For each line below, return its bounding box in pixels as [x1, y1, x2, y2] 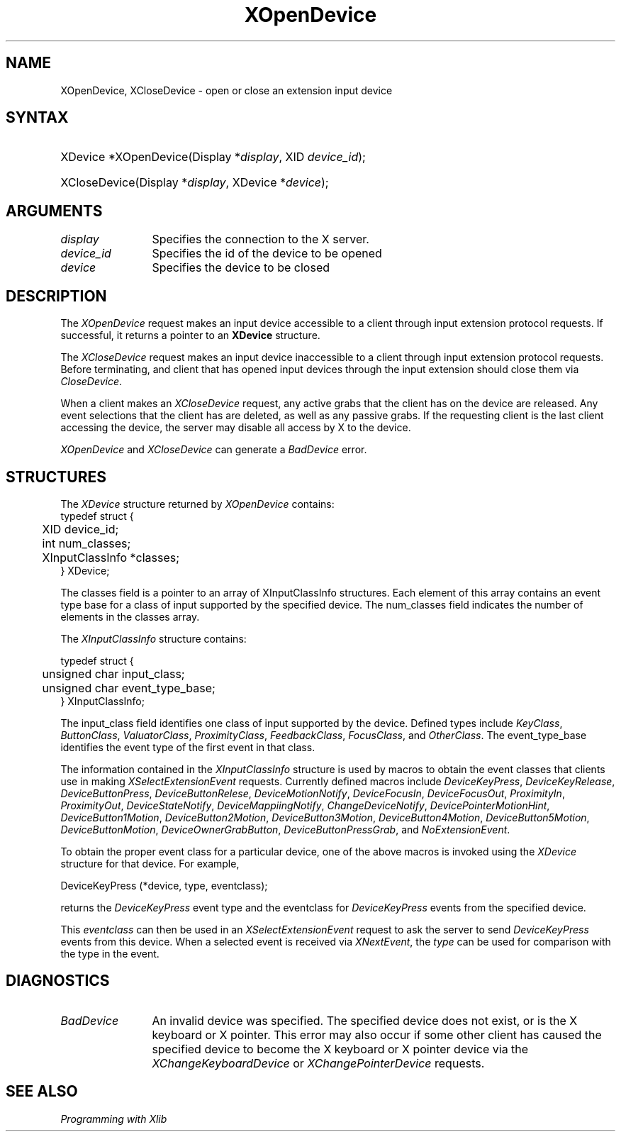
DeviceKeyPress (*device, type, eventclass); [60, 879, 268, 892]
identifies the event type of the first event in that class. [60, 741, 315, 753]
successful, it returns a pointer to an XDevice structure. [60, 329, 320, 342]
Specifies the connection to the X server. [152, 232, 369, 247]
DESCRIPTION [6, 287, 107, 305]
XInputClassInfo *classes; [42, 550, 179, 565]
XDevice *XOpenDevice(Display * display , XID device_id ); [60, 150, 366, 165]
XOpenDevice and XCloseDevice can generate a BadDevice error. [60, 443, 367, 456]
